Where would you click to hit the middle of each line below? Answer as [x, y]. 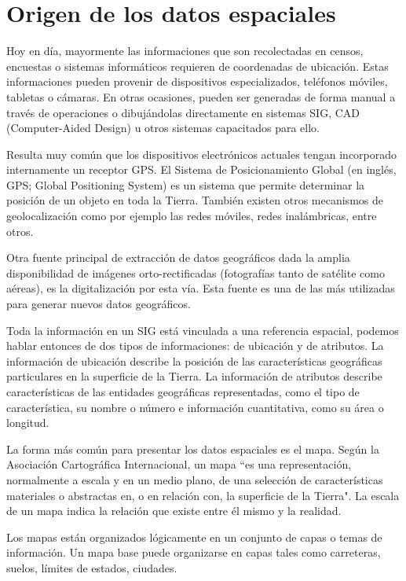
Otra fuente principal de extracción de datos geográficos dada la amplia [178, 257]
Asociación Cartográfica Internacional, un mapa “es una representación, [179, 464]
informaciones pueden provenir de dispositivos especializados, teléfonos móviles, [197, 81]
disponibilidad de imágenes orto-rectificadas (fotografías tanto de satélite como [196, 272]
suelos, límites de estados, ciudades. [92, 567]
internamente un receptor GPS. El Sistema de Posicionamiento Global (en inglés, [201, 169]
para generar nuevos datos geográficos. [99, 304]
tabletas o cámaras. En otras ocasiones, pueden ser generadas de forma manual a [201, 96]
